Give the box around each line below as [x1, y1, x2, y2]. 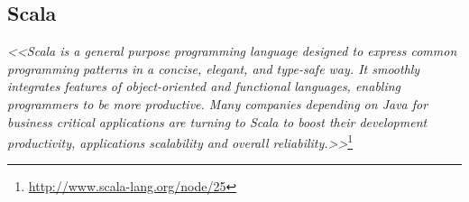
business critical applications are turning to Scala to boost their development [7, 112, 428, 131]
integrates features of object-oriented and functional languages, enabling [7, 77, 401, 96]
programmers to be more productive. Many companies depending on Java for [7, 94, 428, 113]
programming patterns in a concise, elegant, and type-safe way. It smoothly [7, 59, 420, 78]
